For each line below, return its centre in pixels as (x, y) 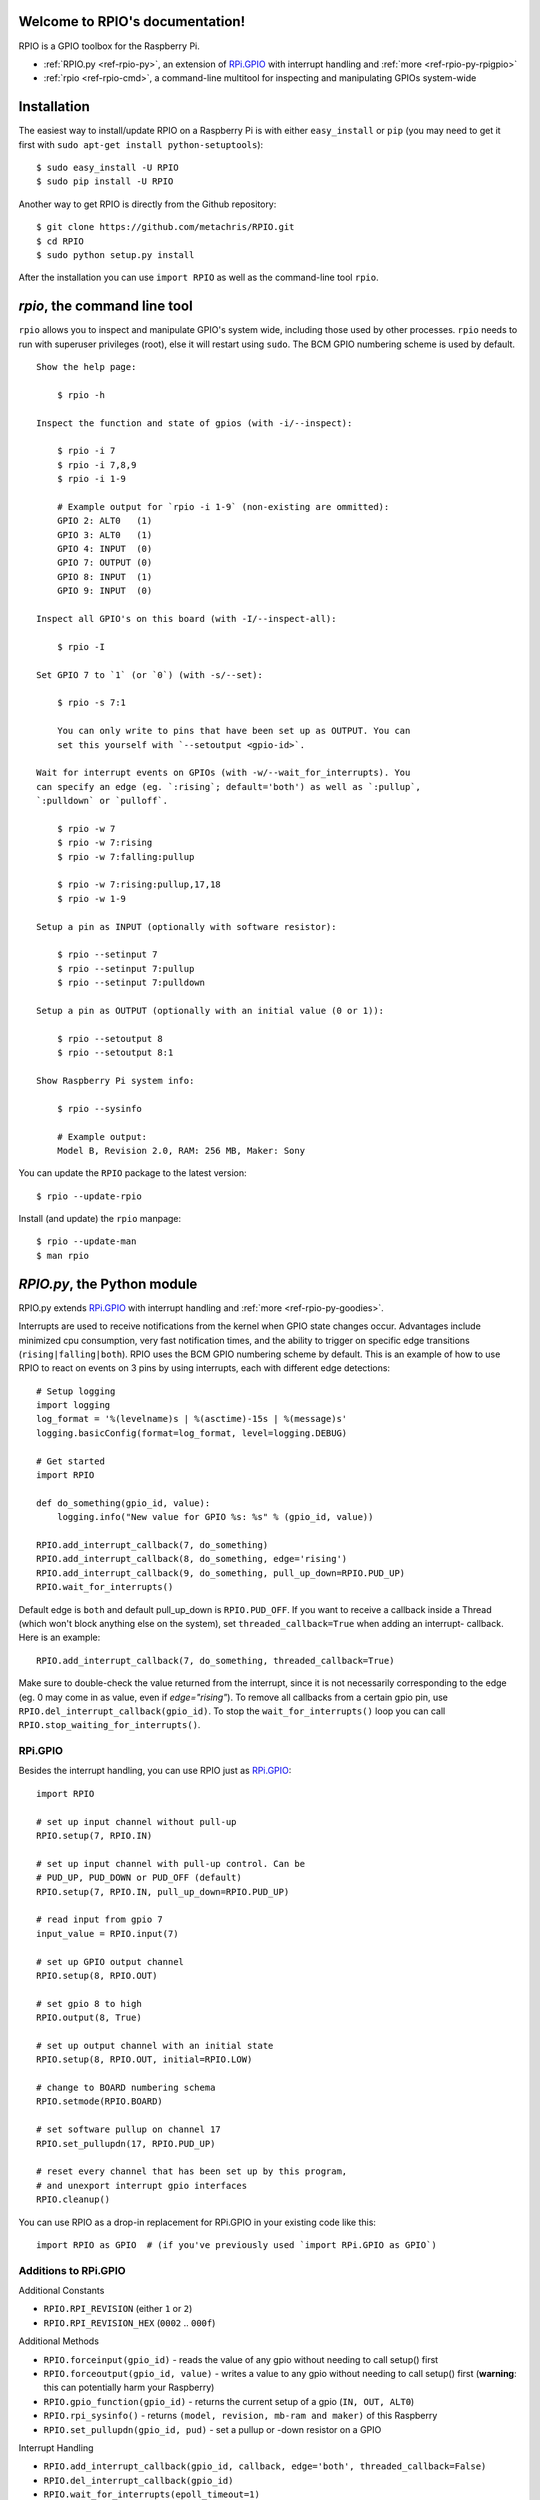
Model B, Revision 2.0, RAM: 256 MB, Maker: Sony (180, 1150)
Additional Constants (61, 2291)
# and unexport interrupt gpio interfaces (142, 2185)
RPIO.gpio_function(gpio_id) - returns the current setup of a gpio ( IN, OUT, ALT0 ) (229, 2401)
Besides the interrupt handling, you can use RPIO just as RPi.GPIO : (155, 1771)
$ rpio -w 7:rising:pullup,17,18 (139, 884)
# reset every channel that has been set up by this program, (192, 2171)
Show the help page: (86, 367)
